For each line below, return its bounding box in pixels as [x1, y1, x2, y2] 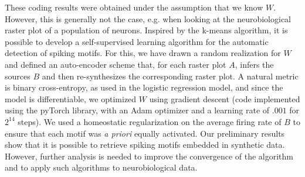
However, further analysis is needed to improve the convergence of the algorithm [5, 150, 293, 162]
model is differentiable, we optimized [5, 92, 137, 105]
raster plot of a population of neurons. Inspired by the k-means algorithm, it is [5, 24, 288, 36]
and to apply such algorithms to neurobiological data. [5, 161, 198, 173]
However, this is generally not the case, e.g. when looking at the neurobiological [5, 12, 291, 25]
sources [5, 70, 30, 82]
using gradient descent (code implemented [149, 92, 300, 105]
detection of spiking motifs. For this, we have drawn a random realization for [5, 47, 281, 59]
